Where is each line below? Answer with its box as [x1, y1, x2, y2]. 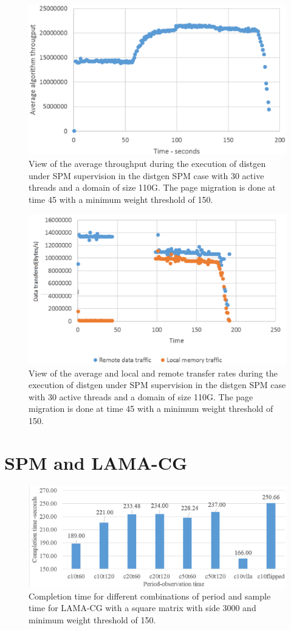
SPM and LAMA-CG [4, 450, 188, 475]
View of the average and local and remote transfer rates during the [29, 366, 278, 379]
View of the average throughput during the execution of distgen [29, 157, 266, 169]
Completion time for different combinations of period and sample [29, 589, 271, 602]
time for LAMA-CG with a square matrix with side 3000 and [29, 601, 256, 614]
